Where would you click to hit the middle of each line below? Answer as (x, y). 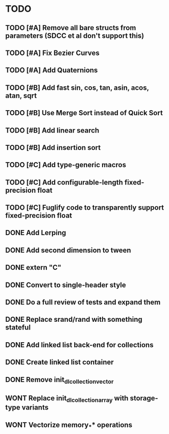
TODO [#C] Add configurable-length (64, 182)
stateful (18, 328)
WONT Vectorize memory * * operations (69, 425)
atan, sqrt (21, 96)
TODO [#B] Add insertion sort (53, 148)
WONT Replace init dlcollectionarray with (67, 399)
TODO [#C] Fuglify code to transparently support (85, 208)
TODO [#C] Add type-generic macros (66, 165)
